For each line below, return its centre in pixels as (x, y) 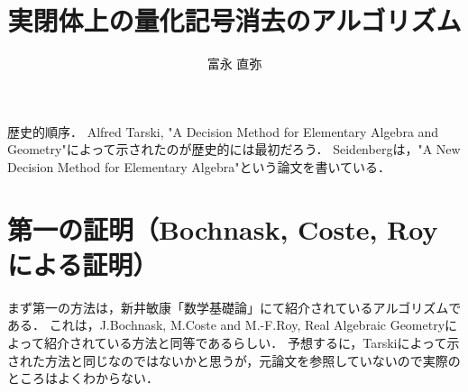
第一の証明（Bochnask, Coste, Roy (223, 228)
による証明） (83, 264)
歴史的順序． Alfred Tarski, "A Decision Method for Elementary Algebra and (223, 131)
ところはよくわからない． (83, 378)
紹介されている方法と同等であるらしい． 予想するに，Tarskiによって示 (252, 342)
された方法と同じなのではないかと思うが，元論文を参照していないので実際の (234, 360)
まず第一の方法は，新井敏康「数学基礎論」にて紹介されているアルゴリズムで (234, 307)
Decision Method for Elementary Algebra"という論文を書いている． (199, 166)
